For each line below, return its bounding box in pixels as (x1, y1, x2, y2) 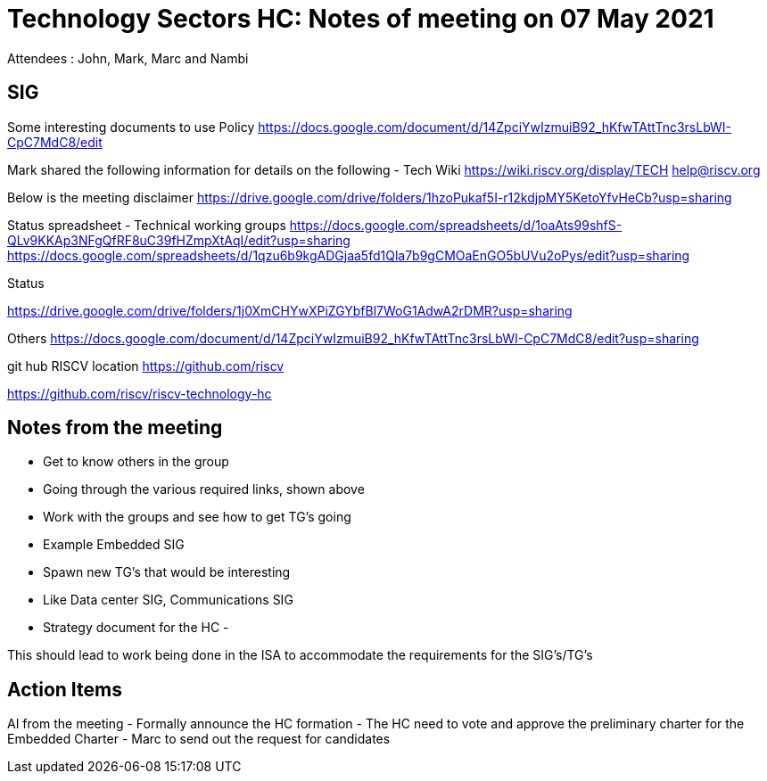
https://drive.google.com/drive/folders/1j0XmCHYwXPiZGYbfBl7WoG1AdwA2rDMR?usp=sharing (7, 302, 573, 318)
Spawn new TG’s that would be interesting (43, 564, 291, 580)
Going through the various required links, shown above (43, 481, 365, 497)
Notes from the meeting (7, 416, 223, 440)
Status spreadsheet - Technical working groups (7, 217, 286, 233)
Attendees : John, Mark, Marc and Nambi (7, 50, 249, 66)
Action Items (7, 678, 122, 701)
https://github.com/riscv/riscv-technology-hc (7, 385, 272, 401)
